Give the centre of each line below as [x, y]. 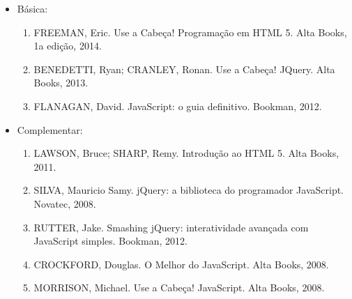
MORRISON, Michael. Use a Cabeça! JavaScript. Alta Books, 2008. [179, 287]
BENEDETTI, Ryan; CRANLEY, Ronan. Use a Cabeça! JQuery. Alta [184, 69]
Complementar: [50, 129]
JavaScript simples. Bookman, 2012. [110, 241]
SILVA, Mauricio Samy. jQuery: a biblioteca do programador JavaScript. [189, 190]
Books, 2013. [61, 83]
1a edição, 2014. [68, 46]
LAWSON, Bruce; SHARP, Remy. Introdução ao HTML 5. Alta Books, [186, 153]
